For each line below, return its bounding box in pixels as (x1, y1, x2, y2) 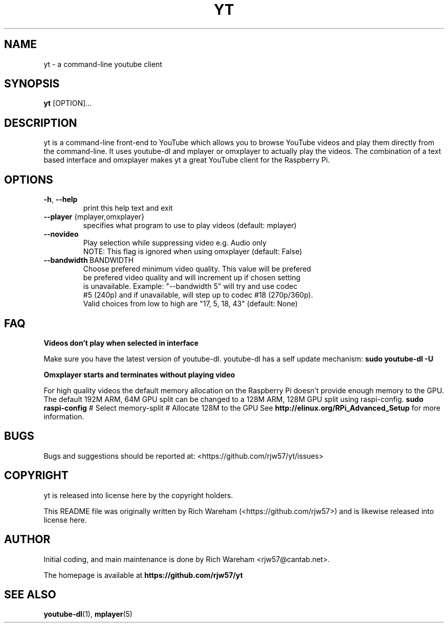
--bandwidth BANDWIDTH (43, 256, 134, 265)
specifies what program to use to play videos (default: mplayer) (83, 221, 297, 230)
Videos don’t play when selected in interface (43, 338, 199, 347)
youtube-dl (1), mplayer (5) (43, 610, 132, 619)
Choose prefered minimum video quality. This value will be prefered (83, 264, 311, 274)
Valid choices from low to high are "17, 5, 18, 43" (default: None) (83, 299, 298, 308)
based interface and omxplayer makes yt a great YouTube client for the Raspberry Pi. (43, 155, 330, 165)
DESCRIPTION (4, 116, 77, 129)
